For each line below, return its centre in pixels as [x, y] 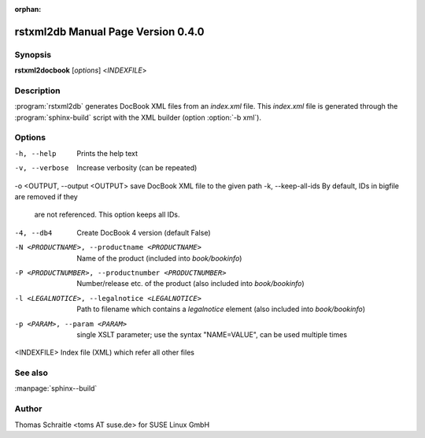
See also [31, 373]
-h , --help [35, 153]
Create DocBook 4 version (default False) [144, 232]
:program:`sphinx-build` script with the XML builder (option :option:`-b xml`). [138, 117]
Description [37, 91]
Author [28, 409]
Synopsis [33, 54]
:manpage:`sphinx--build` [56, 388]
